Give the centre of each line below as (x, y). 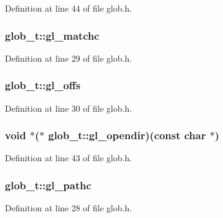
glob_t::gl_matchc (52, 35)
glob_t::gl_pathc (48, 185)
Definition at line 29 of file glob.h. (69, 58)
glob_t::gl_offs (43, 85)
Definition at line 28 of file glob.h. (69, 208)
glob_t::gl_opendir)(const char (127, 135)
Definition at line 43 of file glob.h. (69, 158)
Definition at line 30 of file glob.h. (69, 108)
